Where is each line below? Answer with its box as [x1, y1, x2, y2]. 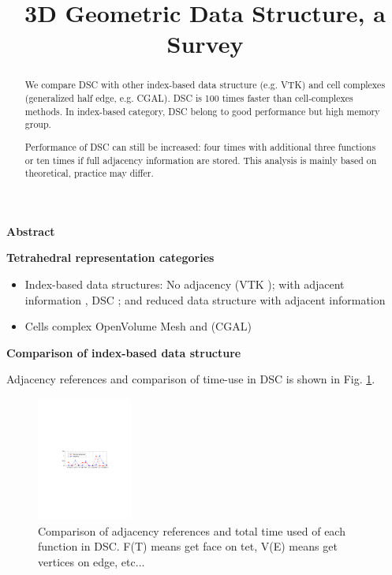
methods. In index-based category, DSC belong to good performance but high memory [24, 104, 380, 118]
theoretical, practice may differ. [24, 166, 154, 180]
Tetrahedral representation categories [6, 249, 215, 266]
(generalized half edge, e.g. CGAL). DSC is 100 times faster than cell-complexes [24, 91, 353, 105]
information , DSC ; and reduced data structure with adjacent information [24, 291, 386, 308]
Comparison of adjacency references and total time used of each [38, 522, 345, 539]
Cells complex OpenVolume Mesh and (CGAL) [24, 318, 252, 334]
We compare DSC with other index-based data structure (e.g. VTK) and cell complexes [24, 78, 386, 91]
